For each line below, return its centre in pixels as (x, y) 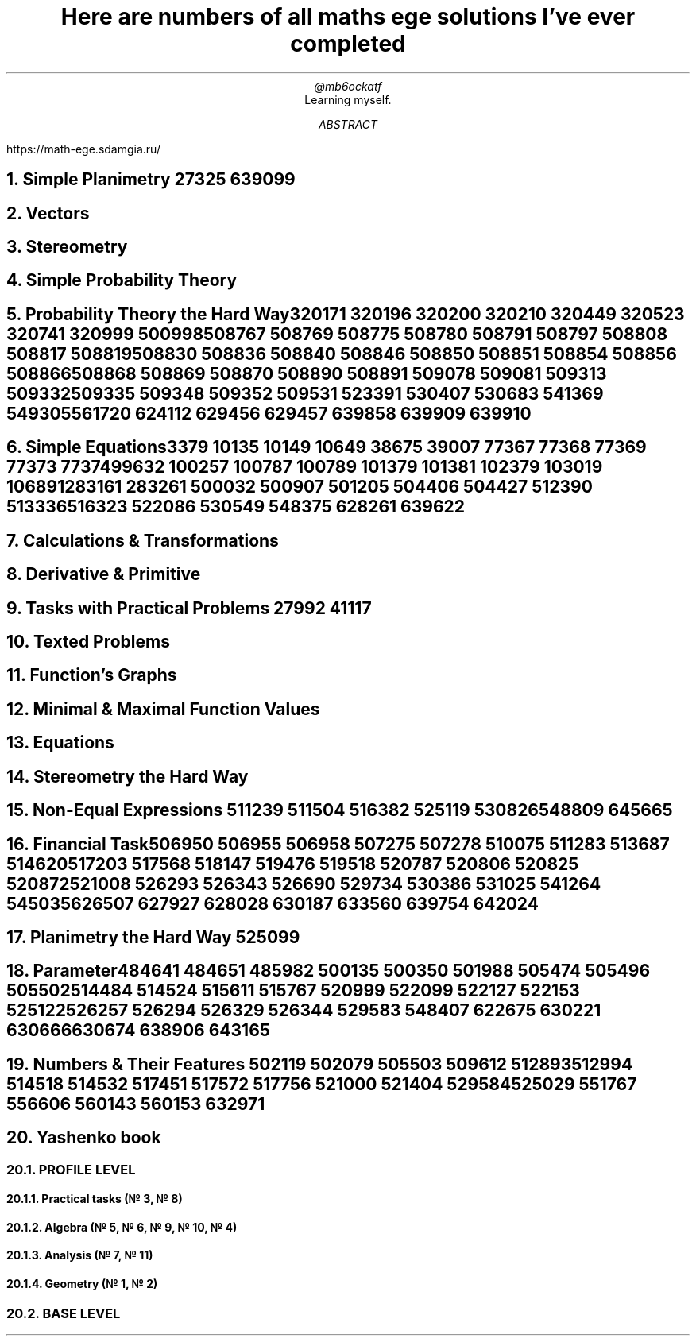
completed (348, 44)
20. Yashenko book (84, 1138)
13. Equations (60, 743)
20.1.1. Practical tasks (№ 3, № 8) (95, 1199)
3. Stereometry (67, 247)
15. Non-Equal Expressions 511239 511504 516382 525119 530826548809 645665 (340, 810)
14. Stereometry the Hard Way (128, 776)
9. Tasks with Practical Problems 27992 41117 (189, 608)
